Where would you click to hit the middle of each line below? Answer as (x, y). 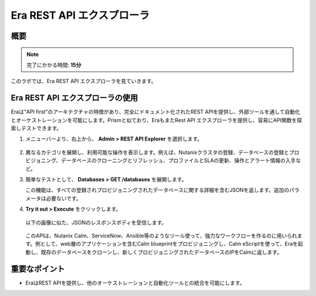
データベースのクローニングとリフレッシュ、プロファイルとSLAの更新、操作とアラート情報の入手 (178, 160)
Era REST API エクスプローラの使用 (74, 98)
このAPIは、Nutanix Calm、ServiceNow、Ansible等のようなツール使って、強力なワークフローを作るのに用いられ (162, 235)
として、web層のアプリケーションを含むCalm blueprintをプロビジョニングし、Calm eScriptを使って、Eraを (169, 244)
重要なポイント (38, 269)
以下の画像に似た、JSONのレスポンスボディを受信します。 (96, 222)
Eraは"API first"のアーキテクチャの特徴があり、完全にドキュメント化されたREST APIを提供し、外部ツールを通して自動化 (156, 112)
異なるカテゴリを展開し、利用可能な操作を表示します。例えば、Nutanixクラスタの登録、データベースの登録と (157, 152)
